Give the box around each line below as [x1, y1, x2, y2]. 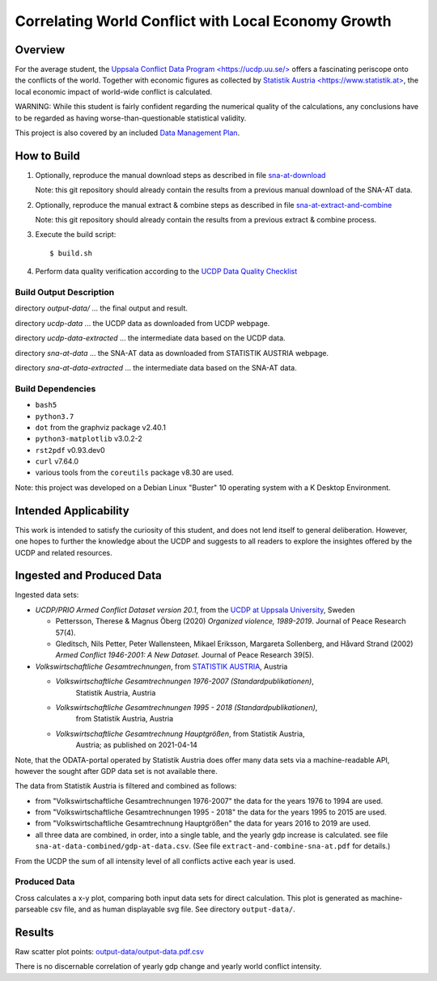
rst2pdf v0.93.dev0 [35, 445, 105, 455]
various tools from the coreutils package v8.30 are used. [35, 467, 234, 477]
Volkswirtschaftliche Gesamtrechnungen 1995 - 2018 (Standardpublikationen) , [55, 702, 318, 712]
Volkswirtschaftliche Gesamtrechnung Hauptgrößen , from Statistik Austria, [55, 729, 305, 738]
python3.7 [35, 412, 74, 421]
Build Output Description [15, 287, 115, 298]
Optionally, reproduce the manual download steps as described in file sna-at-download [35, 170, 326, 180]
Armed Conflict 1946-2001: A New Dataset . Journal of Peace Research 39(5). [55, 650, 315, 660]
